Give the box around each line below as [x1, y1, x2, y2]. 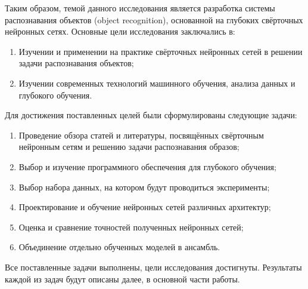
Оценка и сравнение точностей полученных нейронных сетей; [18, 220, 244, 233]
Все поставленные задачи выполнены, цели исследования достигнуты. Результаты [5, 260, 302, 273]
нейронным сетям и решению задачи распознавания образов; [18, 140, 239, 153]
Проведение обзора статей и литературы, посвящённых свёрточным [18, 128, 264, 141]
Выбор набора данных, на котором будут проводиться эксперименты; [18, 180, 270, 193]
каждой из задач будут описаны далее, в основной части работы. [5, 272, 240, 285]
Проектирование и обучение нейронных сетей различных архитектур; [18, 201, 271, 213]
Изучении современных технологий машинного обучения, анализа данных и [18, 76, 295, 89]
